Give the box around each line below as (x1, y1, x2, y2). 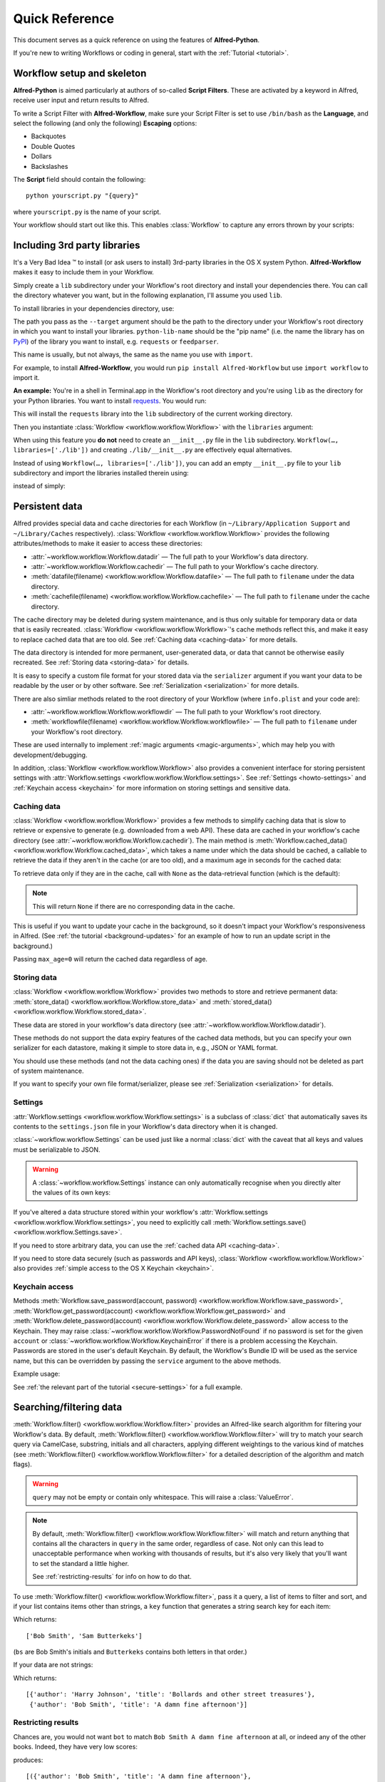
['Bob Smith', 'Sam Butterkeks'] (26, 1632, 143, 1639)
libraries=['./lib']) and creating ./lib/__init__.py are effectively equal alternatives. (13, 445, 292, 454)
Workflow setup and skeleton (13, 67, 147, 79)
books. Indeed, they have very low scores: (13, 1743, 138, 1751)
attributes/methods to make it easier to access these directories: (13, 539, 203, 548)
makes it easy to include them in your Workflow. (13, 268, 155, 277)
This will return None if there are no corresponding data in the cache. (32, 902, 235, 910)
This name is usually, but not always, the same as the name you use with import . (13, 350, 253, 359)
